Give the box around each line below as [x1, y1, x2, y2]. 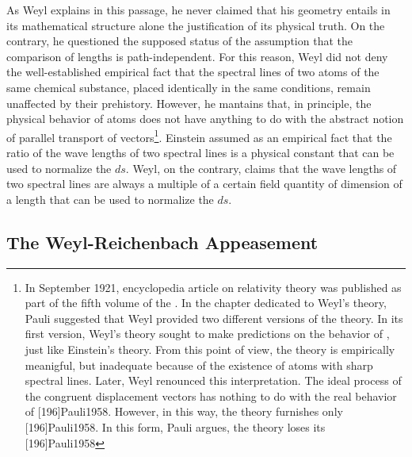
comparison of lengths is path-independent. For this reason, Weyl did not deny [6, 48, 388, 64]
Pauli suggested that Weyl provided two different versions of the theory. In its [25, 309, 403, 326]
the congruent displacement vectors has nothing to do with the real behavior [25, 387, 397, 404]
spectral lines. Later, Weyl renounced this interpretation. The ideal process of [25, 372, 402, 389]
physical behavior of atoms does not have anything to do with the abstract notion [6, 110, 404, 127]
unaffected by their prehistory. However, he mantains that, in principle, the [6, 94, 372, 111]
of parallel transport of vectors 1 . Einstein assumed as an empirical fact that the [6, 126, 392, 145]
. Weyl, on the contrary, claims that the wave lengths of [125, 159, 397, 176]
